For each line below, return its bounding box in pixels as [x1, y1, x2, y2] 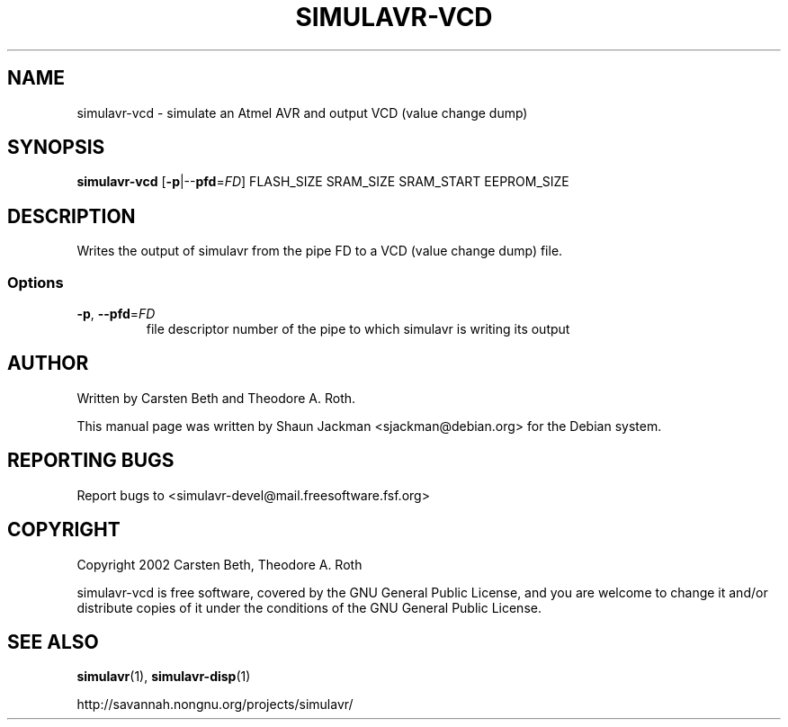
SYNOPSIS [7, 136, 105, 159]
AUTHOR [7, 352, 89, 375]
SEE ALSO [7, 630, 99, 653]
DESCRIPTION [7, 204, 136, 228]
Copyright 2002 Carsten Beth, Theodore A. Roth [76, 556, 363, 572]
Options [7, 273, 64, 292]
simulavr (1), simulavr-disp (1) [76, 669, 251, 685]
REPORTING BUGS [7, 449, 175, 472]
